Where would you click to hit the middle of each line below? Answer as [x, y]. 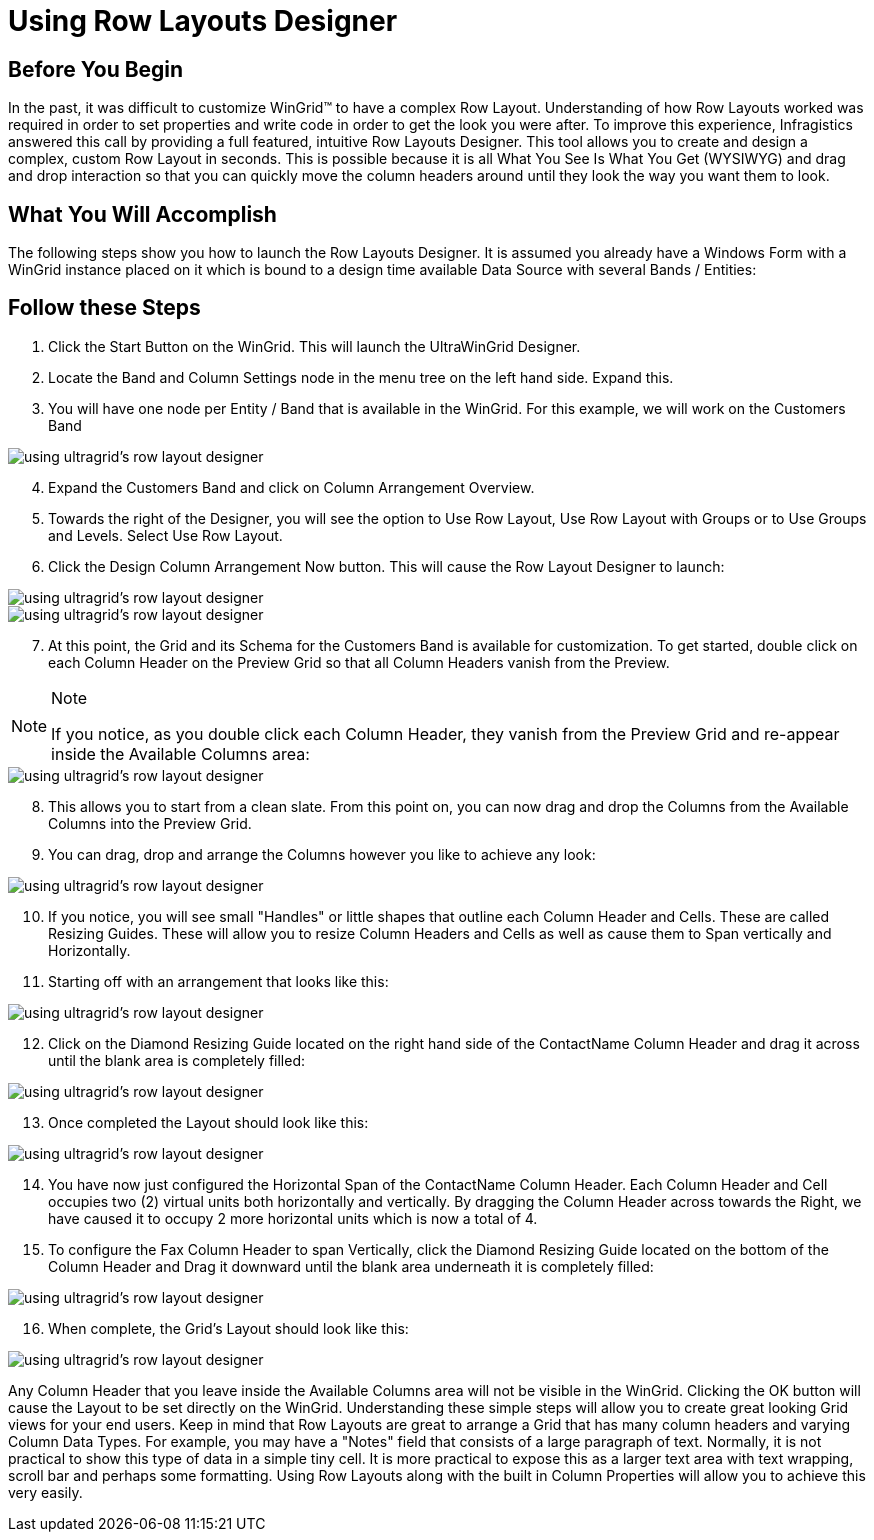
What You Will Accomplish [142, 214]
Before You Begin [96, 69]
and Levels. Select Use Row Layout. [165, 535]
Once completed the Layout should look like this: [208, 1122]
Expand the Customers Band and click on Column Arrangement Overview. [291, 487]
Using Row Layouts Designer [203, 21]
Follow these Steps [104, 308]
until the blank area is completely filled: [177, 1060]
